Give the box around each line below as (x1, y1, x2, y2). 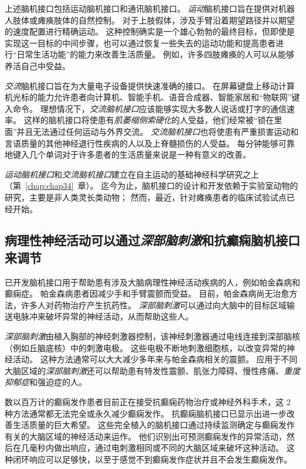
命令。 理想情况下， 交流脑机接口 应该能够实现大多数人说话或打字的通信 (12, 102, 287, 114)
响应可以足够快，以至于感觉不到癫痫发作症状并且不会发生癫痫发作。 (29, 453, 292, 465)
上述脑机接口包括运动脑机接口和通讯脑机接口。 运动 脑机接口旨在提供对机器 (5, 2, 295, 14)
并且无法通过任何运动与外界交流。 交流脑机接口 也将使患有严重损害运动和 (16, 125, 299, 137)
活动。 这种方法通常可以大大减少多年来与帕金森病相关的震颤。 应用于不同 (12, 353, 298, 365)
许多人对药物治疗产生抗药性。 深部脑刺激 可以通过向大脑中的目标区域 (21, 298, 287, 311)
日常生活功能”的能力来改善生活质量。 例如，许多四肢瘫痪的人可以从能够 (16, 48, 294, 60)
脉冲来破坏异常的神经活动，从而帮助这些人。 (21, 310, 193, 322)
